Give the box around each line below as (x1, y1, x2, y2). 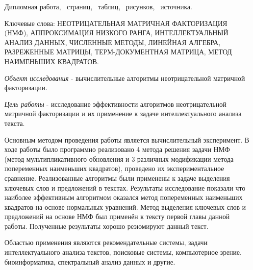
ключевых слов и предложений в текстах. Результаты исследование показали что (4, 182, 246, 193)
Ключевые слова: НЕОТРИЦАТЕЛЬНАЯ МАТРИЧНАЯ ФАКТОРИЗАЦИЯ (4, 18, 228, 28)
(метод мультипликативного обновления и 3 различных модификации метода (4, 153, 234, 164)
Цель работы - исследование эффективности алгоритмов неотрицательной (4, 98, 227, 109)
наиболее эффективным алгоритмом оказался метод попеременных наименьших (4, 192, 243, 202)
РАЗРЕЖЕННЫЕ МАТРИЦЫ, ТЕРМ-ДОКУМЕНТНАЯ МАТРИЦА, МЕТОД (4, 47, 232, 57)
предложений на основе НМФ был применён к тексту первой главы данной (4, 211, 230, 221)
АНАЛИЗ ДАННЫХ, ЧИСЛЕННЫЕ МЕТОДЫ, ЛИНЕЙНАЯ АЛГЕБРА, (4, 37, 221, 47)
